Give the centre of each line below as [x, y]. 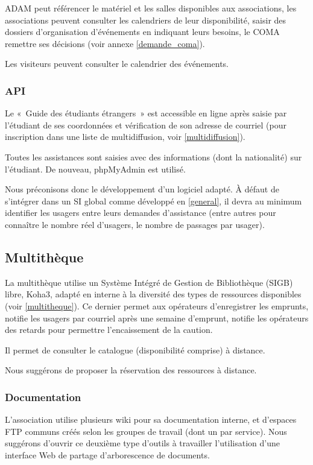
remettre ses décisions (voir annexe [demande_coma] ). [105, 43]
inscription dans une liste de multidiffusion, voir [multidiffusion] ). [125, 137]
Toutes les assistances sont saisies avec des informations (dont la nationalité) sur [153, 157]
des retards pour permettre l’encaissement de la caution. [109, 330]
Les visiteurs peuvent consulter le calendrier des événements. [117, 64]
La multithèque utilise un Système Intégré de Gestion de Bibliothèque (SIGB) [149, 282]
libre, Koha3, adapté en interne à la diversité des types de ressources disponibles [153, 294]
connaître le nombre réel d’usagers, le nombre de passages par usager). [135, 224]
